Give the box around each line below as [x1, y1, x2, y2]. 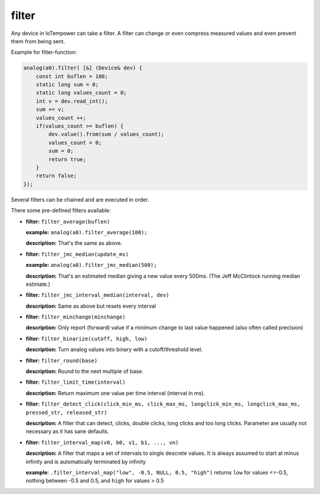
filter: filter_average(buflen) [25, 218, 110, 225]
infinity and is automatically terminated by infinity [25, 458, 146, 465]
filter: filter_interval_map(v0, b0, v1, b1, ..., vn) [25, 439, 179, 446]
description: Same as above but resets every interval [25, 302, 156, 310]
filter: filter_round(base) [25, 356, 98, 364]
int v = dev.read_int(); [36, 98, 108, 104]
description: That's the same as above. [25, 240, 123, 247]
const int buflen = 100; [36, 73, 108, 79]
